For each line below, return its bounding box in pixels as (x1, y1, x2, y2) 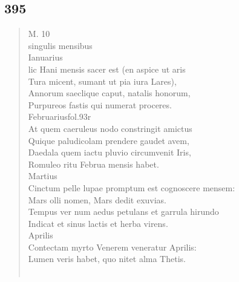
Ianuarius (28, 51, 63, 64)
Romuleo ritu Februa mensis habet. (28, 157, 159, 170)
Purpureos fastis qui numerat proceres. (28, 98, 172, 111)
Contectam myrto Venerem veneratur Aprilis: (28, 240, 197, 253)
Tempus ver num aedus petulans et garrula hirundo (28, 205, 219, 218)
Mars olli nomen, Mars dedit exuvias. (28, 193, 167, 206)
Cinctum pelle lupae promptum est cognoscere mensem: (28, 181, 235, 194)
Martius (28, 169, 57, 182)
